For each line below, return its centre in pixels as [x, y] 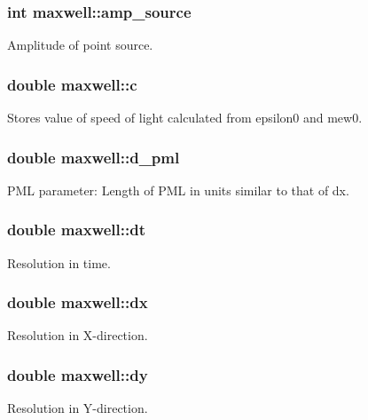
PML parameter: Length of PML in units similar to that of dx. [178, 190]
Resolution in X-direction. [78, 335]
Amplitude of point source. [80, 45]
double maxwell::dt [76, 230]
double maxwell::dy [78, 374]
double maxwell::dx [78, 302]
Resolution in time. [59, 262]
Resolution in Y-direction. [78, 408]
